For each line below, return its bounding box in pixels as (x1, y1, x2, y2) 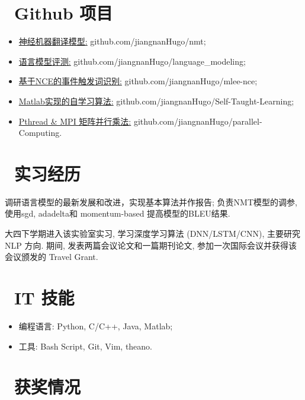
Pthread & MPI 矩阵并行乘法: (18, 115, 131, 127)
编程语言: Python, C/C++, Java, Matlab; (18, 319, 173, 332)
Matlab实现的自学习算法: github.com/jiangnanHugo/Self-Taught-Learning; (18, 94, 294, 107)
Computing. (18, 126, 62, 139)
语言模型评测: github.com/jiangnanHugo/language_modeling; (18, 55, 246, 67)
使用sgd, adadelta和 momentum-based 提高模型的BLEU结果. (5, 207, 230, 220)
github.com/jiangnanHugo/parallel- (133, 115, 262, 127)
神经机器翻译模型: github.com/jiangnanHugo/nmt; (18, 35, 206, 47)
